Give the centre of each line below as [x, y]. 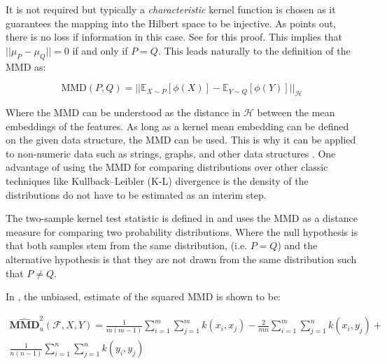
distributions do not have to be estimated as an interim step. [136, 194]
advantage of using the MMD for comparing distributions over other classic [167, 167]
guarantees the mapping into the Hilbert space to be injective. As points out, [171, 23]
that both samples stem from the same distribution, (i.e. [127, 245]
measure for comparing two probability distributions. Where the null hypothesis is [182, 231]
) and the [297, 245]
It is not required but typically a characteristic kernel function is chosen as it [171, 9]
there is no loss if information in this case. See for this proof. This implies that [174, 37]
